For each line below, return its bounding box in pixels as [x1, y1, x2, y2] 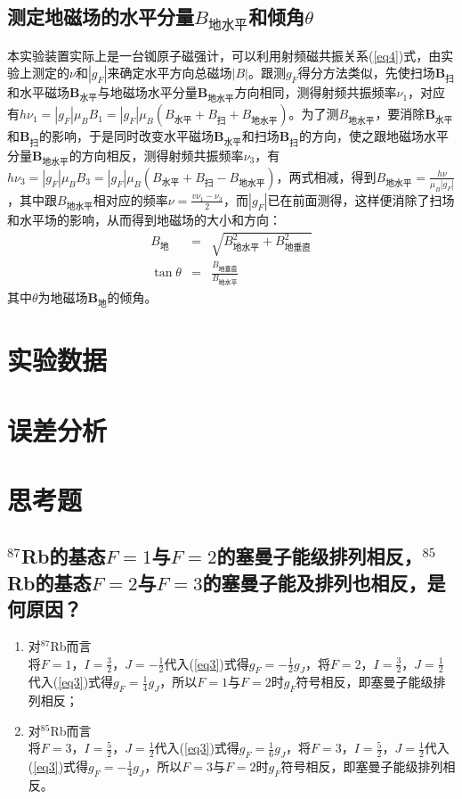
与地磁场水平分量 [97, 83, 198, 102]
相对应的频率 [93, 190, 168, 209]
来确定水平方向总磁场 [107, 63, 232, 82]
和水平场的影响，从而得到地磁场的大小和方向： [7, 210, 281, 229]
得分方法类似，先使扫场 [297, 63, 435, 82]
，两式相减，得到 [276, 167, 377, 185]
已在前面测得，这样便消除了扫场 [267, 190, 455, 209]
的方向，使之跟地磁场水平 [298, 127, 449, 145]
